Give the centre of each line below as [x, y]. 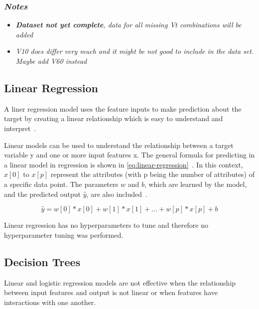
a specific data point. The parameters [61, 184]
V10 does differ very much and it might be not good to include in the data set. [135, 51]
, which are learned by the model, [195, 184]
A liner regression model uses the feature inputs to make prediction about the [123, 108]
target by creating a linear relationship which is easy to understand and [114, 118]
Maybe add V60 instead [51, 61]
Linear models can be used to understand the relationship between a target [119, 145]
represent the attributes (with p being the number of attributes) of [153, 174]
